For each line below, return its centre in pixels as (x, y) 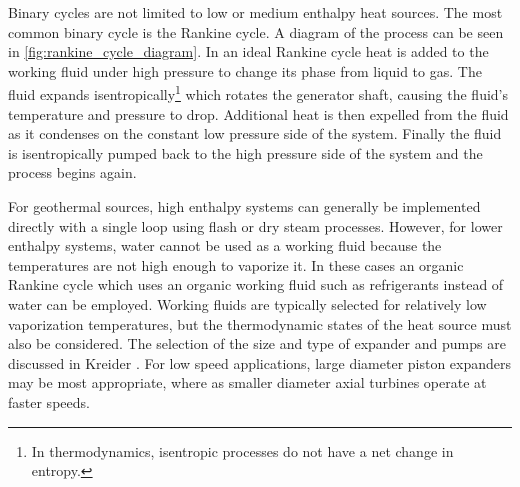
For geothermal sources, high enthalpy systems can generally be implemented (244, 206)
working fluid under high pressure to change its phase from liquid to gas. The (245, 70)
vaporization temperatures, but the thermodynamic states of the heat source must (260, 323)
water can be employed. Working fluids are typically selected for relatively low (247, 303)
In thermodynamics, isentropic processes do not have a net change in (242, 450)
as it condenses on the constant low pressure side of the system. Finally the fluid (255, 133)
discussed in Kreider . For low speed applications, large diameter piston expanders (260, 362)
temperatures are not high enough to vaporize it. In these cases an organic (236, 264)
